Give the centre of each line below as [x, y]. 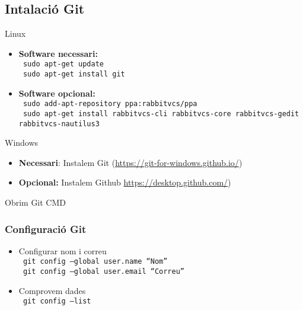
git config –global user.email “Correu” [103, 272]
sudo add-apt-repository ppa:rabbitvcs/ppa [110, 104]
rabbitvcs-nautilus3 [59, 124]
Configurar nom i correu [63, 250]
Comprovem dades [52, 290]
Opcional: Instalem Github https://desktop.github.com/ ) [125, 182]
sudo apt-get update [63, 64]
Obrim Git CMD [36, 202]
